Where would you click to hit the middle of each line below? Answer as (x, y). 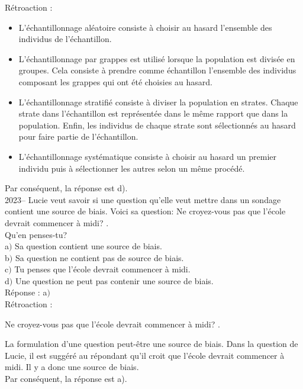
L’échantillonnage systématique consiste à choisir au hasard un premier (147, 156)
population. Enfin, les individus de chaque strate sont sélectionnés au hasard (157, 125)
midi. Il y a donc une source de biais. (72, 367)
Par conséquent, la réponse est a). (66, 379)
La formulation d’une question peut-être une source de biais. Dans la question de (151, 344)
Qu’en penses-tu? (36, 234)
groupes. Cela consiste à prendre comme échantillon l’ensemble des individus (157, 70)
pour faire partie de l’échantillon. (78, 136)
